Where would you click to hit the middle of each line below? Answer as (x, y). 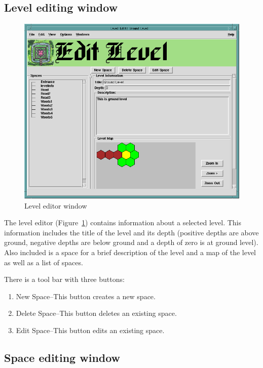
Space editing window (62, 357)
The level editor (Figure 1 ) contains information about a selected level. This (123, 222)
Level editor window (56, 205)
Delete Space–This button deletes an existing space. (96, 313)
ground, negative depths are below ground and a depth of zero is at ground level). (131, 242)
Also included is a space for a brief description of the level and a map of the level (130, 252)
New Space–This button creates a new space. (86, 296)
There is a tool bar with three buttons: (64, 279)
